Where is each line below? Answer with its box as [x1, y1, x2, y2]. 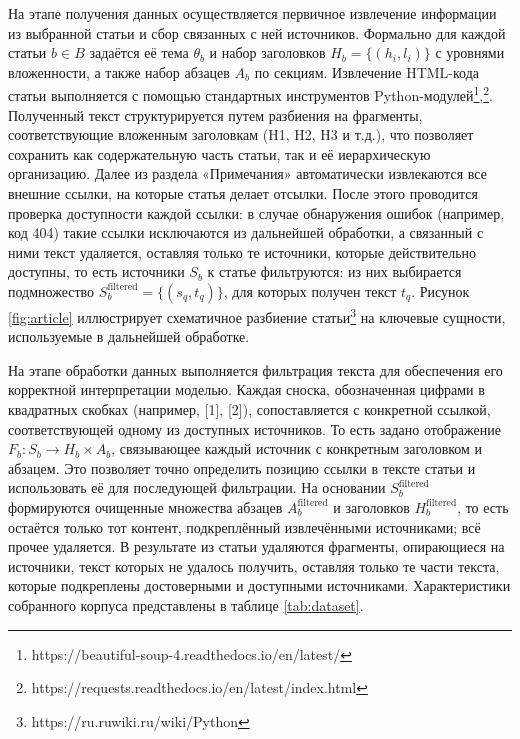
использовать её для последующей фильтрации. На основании [8, 477, 386, 498]
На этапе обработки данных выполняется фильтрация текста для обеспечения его [8, 359, 503, 380]
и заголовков [333, 496, 410, 517]
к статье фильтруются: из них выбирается [207, 261, 462, 282]
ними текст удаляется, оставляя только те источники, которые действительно [8, 241, 477, 262]
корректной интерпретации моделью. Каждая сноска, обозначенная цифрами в [8, 379, 485, 400]
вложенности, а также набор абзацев [8, 61, 230, 82]
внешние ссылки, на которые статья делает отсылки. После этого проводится [8, 183, 478, 203]
